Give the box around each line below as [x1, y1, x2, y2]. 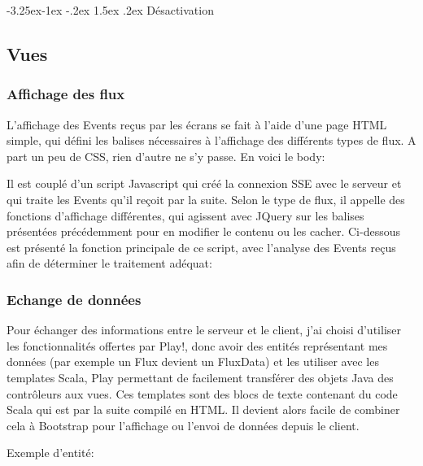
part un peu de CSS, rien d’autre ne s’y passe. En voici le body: [7, 147, 325, 164]
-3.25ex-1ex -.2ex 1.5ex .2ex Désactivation [7, 2, 214, 18]
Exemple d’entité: [7, 444, 94, 461]
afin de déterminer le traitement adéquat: [7, 255, 212, 272]
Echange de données [7, 289, 142, 309]
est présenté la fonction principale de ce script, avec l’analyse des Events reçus [7, 238, 396, 255]
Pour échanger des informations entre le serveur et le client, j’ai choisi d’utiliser [7, 321, 402, 338]
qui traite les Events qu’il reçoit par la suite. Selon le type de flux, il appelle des [7, 190, 405, 207]
